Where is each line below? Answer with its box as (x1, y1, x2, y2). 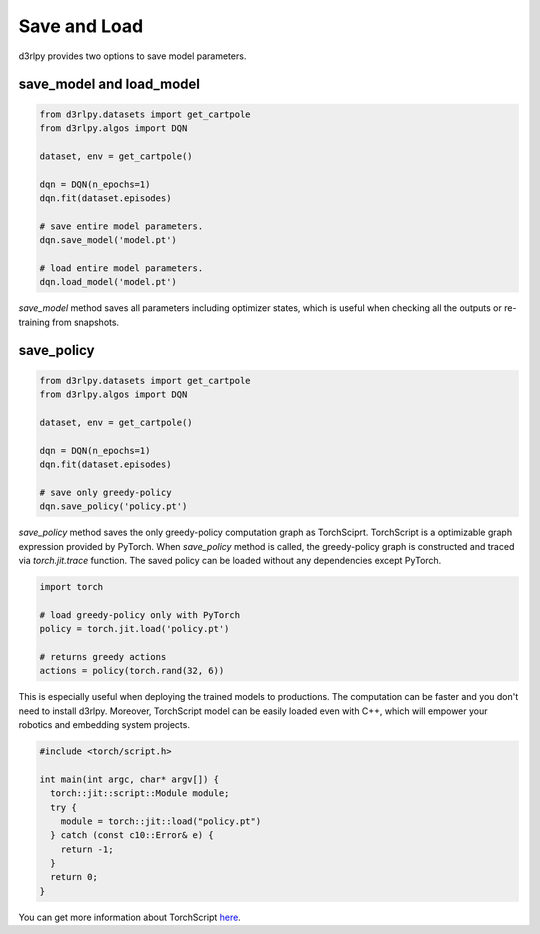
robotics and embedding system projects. (18, 718, 190, 730)
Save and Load (18, 15, 144, 37)
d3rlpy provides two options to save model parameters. (18, 50, 247, 62)
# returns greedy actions (39, 651, 167, 662)
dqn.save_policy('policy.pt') (39, 501, 188, 512)
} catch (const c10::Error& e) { (50, 830, 214, 841)
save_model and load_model (18, 76, 200, 93)
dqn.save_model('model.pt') (39, 235, 177, 246)
